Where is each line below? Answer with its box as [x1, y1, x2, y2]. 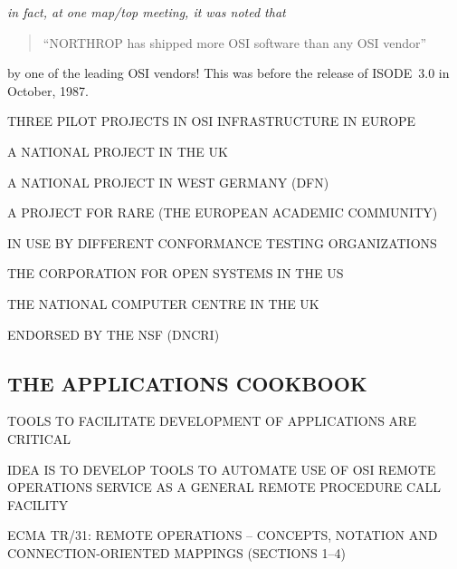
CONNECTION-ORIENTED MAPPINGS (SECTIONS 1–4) [7, 543, 346, 562]
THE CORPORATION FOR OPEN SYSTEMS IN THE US [7, 264, 344, 283]
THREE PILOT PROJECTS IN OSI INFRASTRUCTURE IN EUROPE [7, 111, 416, 130]
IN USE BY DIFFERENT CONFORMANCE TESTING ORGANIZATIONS [7, 233, 437, 252]
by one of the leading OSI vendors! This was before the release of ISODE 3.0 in [7, 63, 450, 82]
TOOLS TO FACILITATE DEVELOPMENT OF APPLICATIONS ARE [7, 411, 416, 430]
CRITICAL [7, 429, 71, 448]
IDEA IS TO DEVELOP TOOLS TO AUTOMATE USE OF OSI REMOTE [7, 459, 436, 478]
